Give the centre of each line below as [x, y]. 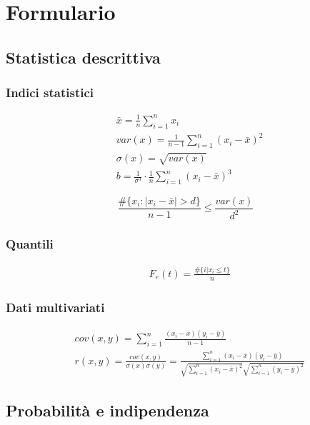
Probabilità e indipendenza [107, 410]
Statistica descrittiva [83, 57]
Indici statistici [50, 92]
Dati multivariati [55, 307]
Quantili [30, 244]
